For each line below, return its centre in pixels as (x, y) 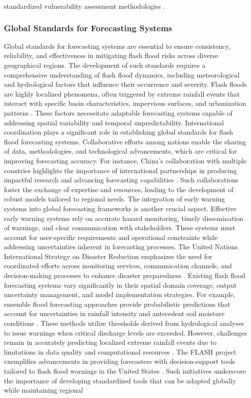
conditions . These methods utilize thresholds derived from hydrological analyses (124, 323)
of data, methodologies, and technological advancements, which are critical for (121, 151)
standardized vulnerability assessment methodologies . (85, 6)
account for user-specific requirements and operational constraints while (111, 237)
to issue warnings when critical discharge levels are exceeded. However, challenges (125, 332)
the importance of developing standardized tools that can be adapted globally (120, 380)
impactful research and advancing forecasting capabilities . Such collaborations (121, 180)
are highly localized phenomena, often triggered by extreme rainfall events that (122, 93)
